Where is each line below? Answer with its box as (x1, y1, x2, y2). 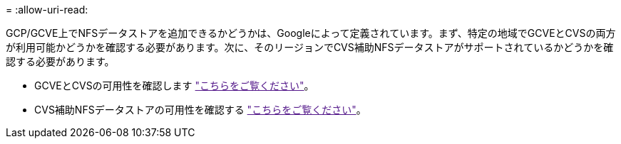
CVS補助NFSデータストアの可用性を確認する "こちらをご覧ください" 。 (34, 104, 366, 116)
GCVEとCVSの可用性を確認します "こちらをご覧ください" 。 (34, 79, 314, 92)
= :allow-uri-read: (6, 4, 88, 16)
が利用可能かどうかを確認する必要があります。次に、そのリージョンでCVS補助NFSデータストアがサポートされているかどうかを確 (6, 41, 614, 53)
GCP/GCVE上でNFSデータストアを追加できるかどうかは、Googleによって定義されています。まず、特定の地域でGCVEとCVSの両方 (6, 27, 616, 39)
